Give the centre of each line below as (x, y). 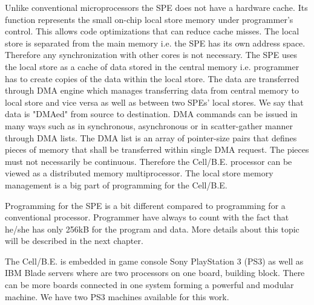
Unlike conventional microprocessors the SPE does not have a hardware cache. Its (156, 7)
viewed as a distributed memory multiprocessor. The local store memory (139, 173)
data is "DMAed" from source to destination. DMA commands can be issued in (151, 114)
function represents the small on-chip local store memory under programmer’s (149, 19)
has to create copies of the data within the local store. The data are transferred (152, 78)
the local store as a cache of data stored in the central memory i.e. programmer (152, 66)
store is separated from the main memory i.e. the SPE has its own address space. (155, 43)
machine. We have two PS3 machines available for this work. (117, 296)
